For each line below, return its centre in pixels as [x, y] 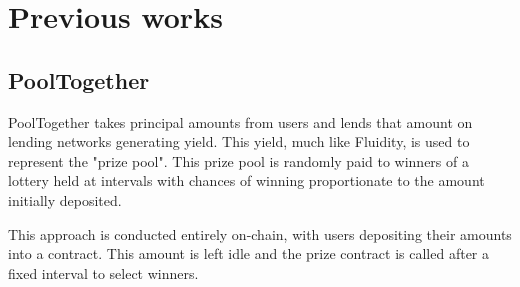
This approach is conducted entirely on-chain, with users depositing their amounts [260, 233]
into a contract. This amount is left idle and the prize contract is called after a [249, 253]
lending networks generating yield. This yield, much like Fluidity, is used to [239, 141]
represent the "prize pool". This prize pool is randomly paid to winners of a [238, 160]
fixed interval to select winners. [103, 272]
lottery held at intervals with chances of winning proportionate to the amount [246, 180]
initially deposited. [65, 199]
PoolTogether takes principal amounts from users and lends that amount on [240, 121]
